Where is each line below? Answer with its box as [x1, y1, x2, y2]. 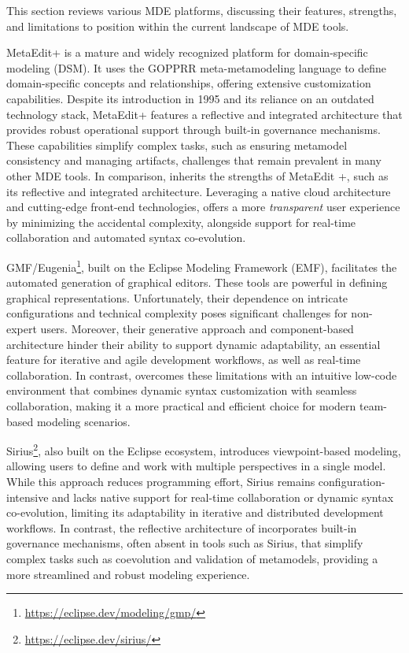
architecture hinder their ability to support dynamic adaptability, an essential [6, 336, 381, 352]
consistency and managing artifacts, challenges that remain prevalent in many [6, 152, 381, 169]
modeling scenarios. [36, 413, 131, 429]
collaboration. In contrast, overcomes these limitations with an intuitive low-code [6, 366, 397, 383]
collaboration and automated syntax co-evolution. [6, 229, 246, 246]
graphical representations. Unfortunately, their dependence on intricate [6, 289, 348, 306]
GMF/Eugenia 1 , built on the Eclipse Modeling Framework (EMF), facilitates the [6, 256, 397, 275]
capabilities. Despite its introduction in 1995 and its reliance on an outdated [6, 90, 374, 106]
